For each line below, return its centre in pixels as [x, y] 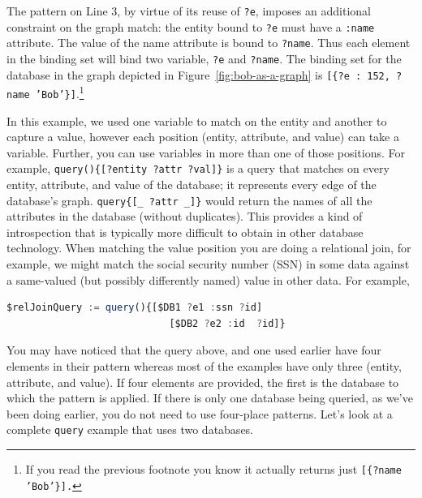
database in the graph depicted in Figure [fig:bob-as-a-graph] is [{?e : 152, [198, 74]
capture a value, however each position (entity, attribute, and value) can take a [203, 137]
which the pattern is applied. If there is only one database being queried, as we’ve [210, 398]
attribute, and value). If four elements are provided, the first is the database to [203, 382]
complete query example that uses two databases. [130, 429]
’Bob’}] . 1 [60, 92]
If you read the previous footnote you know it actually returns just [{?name [213, 469]
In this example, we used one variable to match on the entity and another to [197, 120]
